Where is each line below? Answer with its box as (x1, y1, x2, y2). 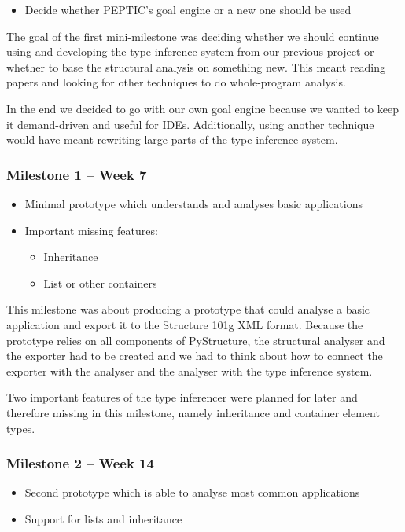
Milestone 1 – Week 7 (6, 164, 147, 184)
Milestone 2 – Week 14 (6, 453, 154, 473)
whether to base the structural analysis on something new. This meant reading (6, 58, 386, 75)
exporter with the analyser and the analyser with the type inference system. (6, 362, 373, 379)
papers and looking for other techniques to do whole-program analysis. (6, 74, 346, 90)
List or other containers (43, 274, 157, 291)
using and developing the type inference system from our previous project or (6, 43, 374, 60)
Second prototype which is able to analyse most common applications (24, 484, 360, 501)
